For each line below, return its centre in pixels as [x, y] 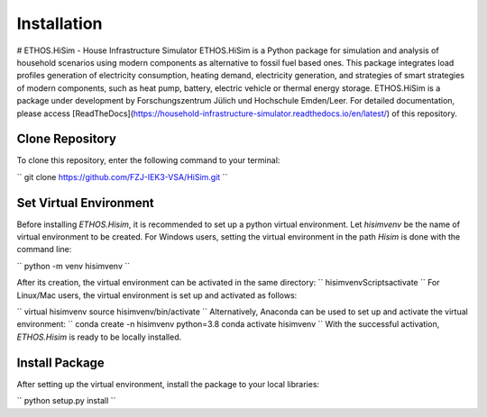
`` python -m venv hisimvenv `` [74, 266]
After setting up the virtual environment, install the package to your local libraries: [168, 384]
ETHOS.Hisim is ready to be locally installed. [99, 337]
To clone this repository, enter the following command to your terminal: [148, 160]
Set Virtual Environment [86, 203]
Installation [60, 23]
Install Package [61, 363]
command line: [44, 249]
